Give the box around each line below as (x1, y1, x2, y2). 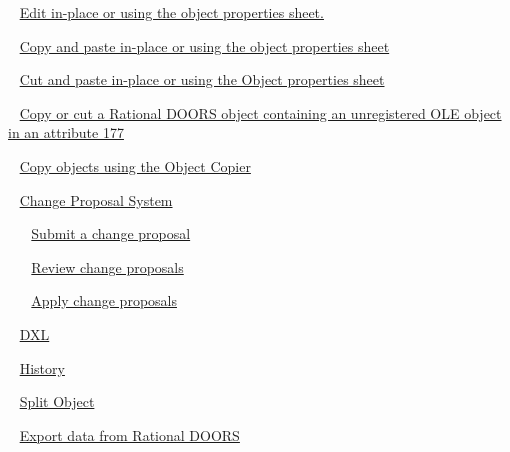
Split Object (19, 391, 95, 412)
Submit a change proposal (31, 223, 191, 244)
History (19, 357, 65, 378)
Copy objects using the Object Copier (19, 155, 251, 176)
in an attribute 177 (8, 122, 124, 143)
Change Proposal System (19, 189, 173, 210)
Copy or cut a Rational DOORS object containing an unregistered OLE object (19, 102, 502, 123)
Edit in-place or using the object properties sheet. (19, 2, 324, 22)
